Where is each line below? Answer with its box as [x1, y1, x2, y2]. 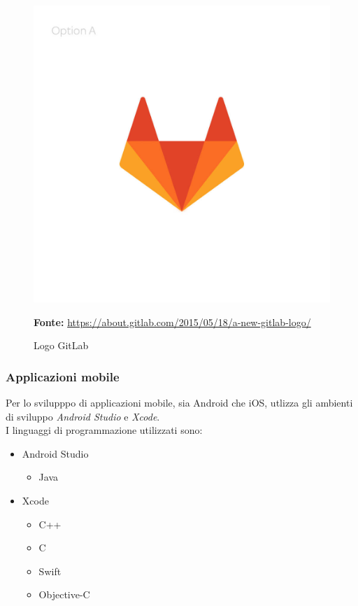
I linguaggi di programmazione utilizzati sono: [6, 423, 203, 437]
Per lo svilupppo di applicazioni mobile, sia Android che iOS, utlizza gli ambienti [6, 395, 353, 409]
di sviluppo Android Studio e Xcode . [6, 409, 160, 423]
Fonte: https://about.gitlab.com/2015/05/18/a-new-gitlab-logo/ [34, 314, 311, 329]
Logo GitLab [34, 338, 89, 353]
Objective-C [38, 587, 90, 602]
